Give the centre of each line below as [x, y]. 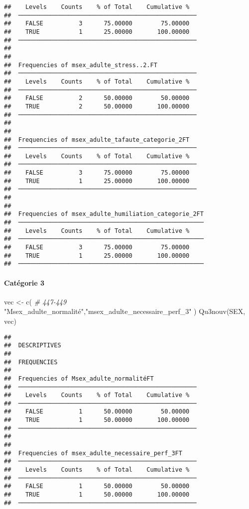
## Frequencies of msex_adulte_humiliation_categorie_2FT [104, 214]
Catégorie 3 [24, 282]
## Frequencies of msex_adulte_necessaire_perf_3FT [93, 453]
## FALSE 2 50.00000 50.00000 [97, 98]
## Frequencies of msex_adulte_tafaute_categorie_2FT [97, 140]
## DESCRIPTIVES [33, 346]
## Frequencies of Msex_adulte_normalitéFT [79, 378]
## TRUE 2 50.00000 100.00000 [97, 106]
